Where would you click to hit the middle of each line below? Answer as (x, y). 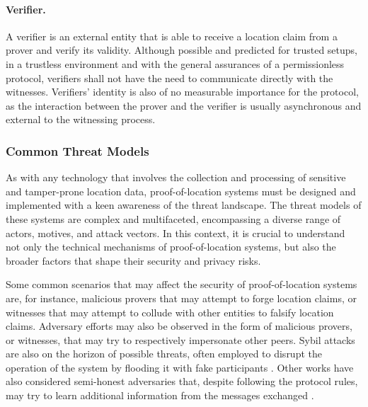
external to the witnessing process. (81, 119)
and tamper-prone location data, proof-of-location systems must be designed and (181, 191)
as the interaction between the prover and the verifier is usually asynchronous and (184, 105)
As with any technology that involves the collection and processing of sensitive (176, 177)
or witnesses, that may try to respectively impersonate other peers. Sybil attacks (180, 339)
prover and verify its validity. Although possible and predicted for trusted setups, (182, 50)
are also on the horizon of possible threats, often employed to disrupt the (164, 354)
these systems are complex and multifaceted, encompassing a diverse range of (173, 218)
